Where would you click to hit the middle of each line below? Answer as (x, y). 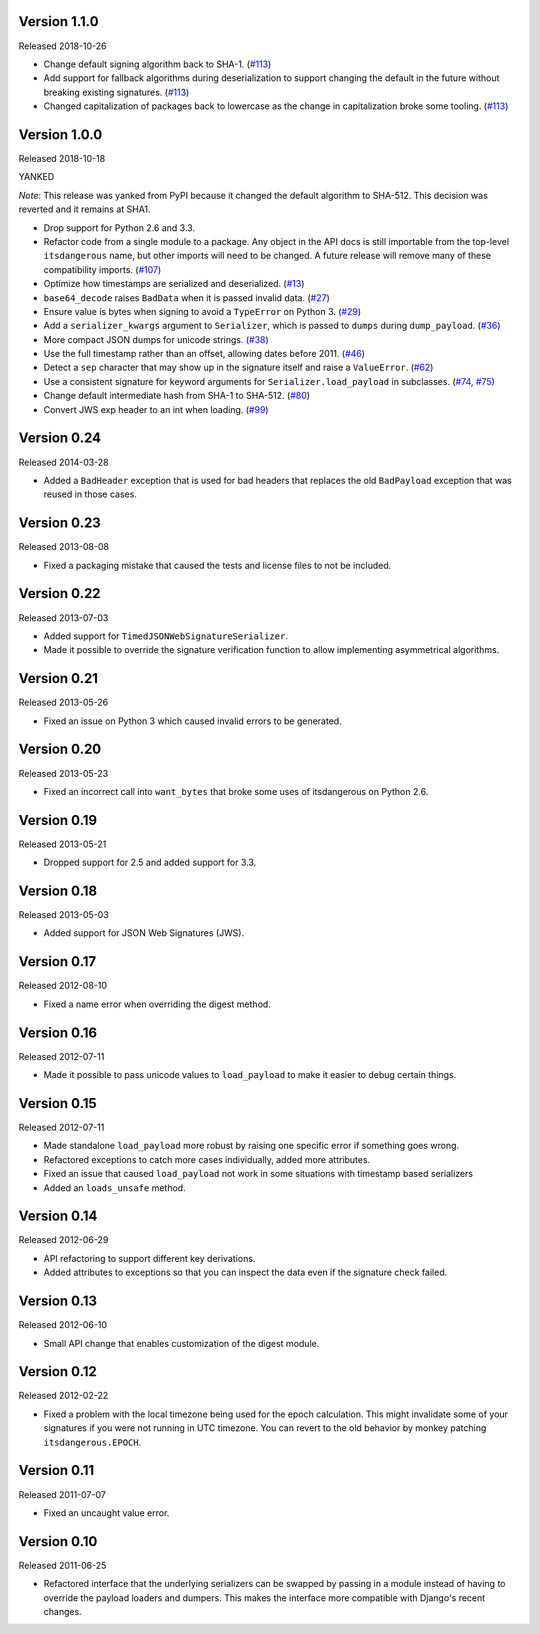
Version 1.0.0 (60, 134)
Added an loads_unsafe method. (114, 1187)
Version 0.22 (59, 593)
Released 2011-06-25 (62, 1565)
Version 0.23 (60, 523)
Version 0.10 (58, 1541)
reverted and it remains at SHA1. (84, 209)
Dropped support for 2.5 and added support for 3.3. (150, 862)
